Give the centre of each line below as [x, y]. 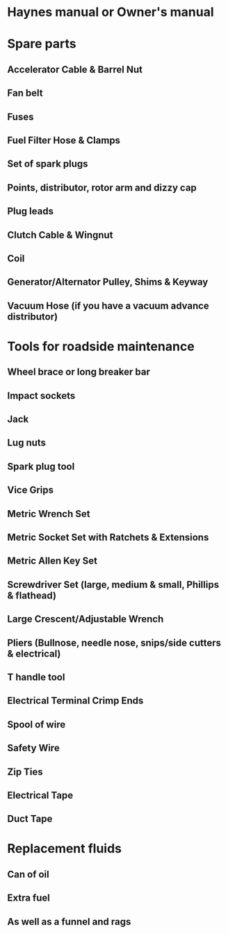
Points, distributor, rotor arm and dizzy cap [102, 187]
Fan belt [25, 93]
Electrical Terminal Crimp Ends [75, 701]
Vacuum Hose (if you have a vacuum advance [108, 305]
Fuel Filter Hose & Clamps [64, 140]
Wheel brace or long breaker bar [79, 372]
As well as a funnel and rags [69, 921]
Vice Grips [31, 490]
